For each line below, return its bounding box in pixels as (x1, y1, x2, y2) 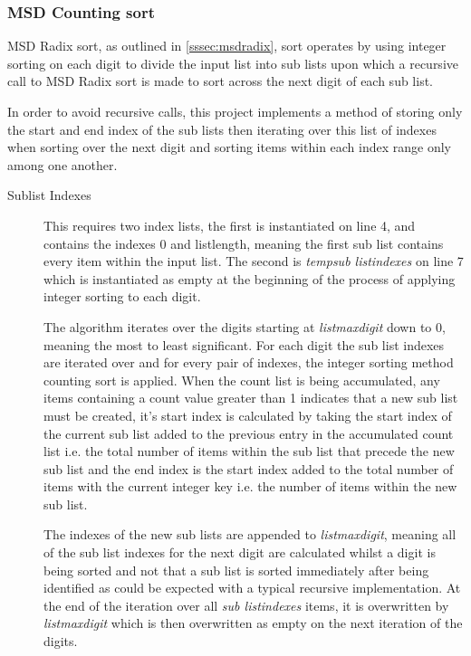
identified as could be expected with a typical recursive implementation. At (43, 578, 461, 597)
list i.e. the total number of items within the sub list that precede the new (43, 442, 455, 461)
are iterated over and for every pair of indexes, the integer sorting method (43, 353, 454, 372)
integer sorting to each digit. (43, 287, 201, 306)
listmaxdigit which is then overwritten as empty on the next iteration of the (43, 613, 463, 632)
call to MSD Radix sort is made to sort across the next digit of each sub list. (7, 71, 434, 90)
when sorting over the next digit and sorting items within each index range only (7, 138, 452, 157)
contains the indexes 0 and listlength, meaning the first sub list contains (43, 233, 444, 252)
